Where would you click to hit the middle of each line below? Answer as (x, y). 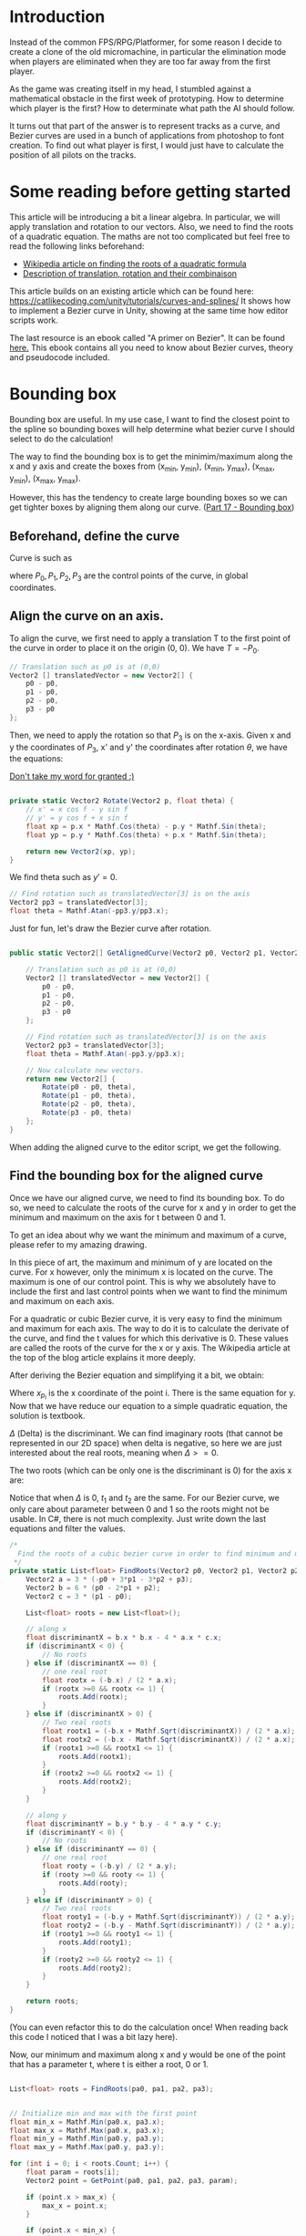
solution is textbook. (47, 1415)
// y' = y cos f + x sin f (77, 818)
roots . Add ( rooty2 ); (95, 1968)
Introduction (57, 17)
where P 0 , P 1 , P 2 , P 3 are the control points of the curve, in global (129, 577)
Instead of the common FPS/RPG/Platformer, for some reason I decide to (146, 42)
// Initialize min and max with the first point (103, 2113)
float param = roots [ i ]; (73, 2172)
